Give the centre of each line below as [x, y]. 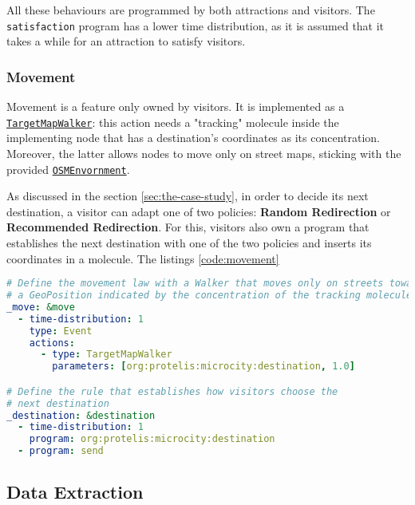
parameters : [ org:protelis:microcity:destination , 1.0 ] [204, 367]
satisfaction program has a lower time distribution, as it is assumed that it [196, 25]
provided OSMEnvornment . [68, 169]
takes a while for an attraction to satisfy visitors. [126, 41]
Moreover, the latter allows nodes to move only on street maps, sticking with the [204, 153]
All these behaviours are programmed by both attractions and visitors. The [191, 10]
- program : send [61, 451]
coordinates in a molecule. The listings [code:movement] [143, 258]
